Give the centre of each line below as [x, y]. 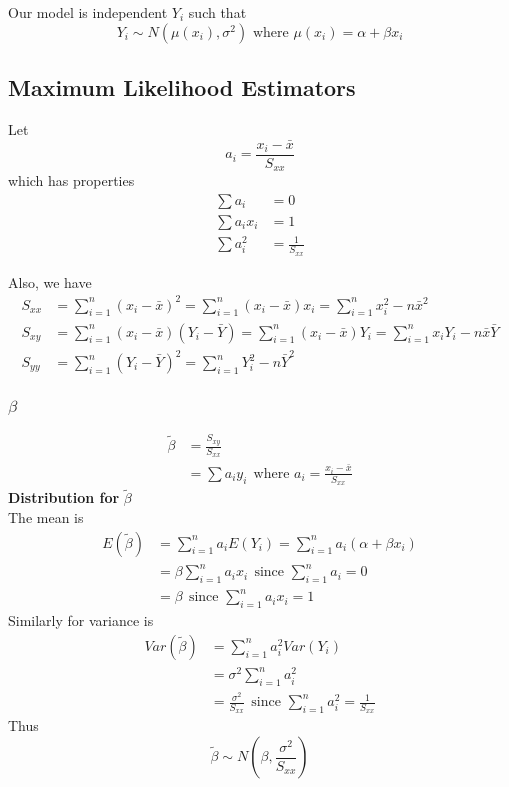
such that [217, 12]
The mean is [46, 516]
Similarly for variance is [81, 620]
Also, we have [50, 281]
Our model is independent [88, 12]
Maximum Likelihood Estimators [182, 86]
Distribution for [64, 497]
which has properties [71, 180]
